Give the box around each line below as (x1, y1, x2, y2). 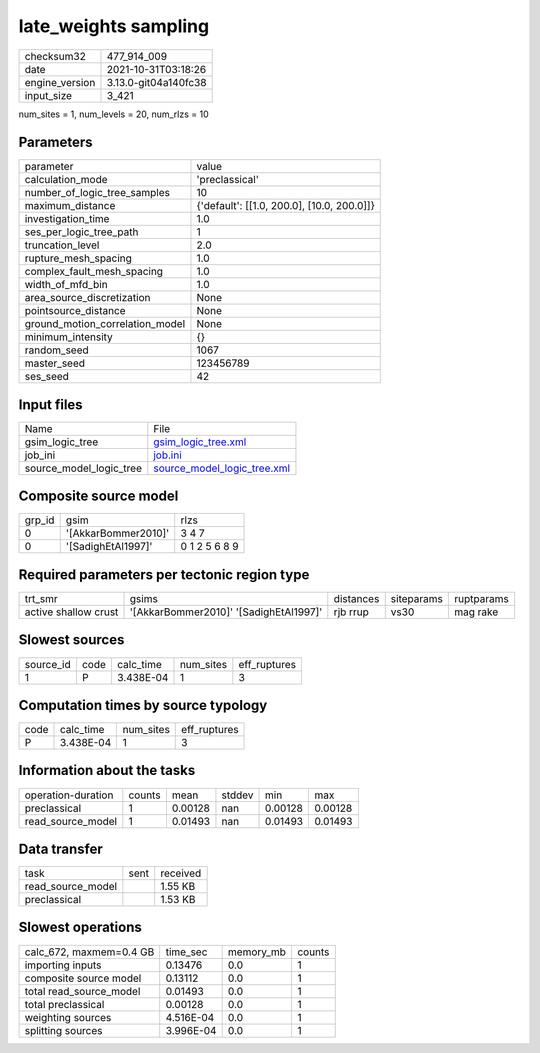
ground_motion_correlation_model (24, 317, 186, 331)
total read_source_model (24, 984, 141, 998)
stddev (221, 788, 254, 802)
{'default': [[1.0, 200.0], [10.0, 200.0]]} (196, 199, 375, 213)
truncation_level (24, 238, 100, 252)
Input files (18, 396, 84, 413)
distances (333, 592, 380, 605)
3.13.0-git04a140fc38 (106, 75, 207, 89)
